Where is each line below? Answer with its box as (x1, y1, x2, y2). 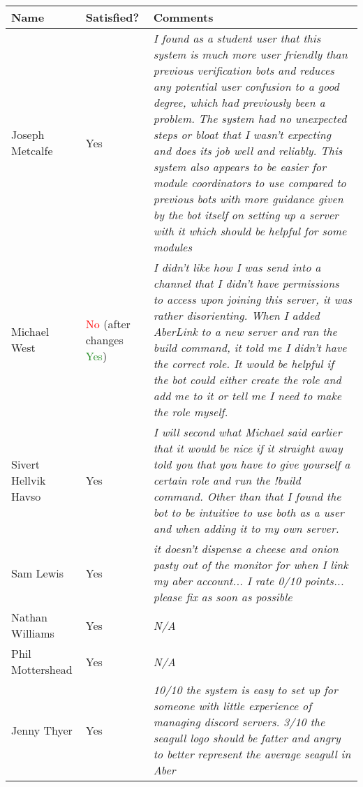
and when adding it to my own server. (153, 520, 339, 536)
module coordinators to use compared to (153, 175, 346, 191)
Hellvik (11, 472, 46, 488)
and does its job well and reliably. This (153, 142, 343, 159)
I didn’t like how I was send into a (153, 259, 321, 275)
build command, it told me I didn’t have (153, 339, 347, 355)
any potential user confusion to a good (153, 78, 339, 94)
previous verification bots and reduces (153, 62, 334, 78)
